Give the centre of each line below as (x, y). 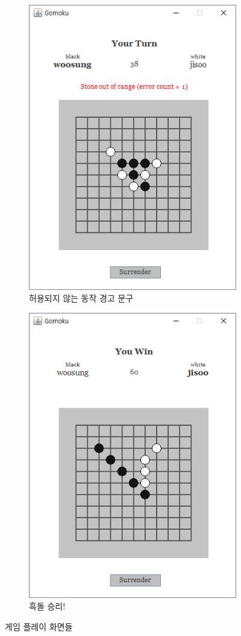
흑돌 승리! (47, 606)
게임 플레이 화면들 (39, 626)
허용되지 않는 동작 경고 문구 (81, 298)
